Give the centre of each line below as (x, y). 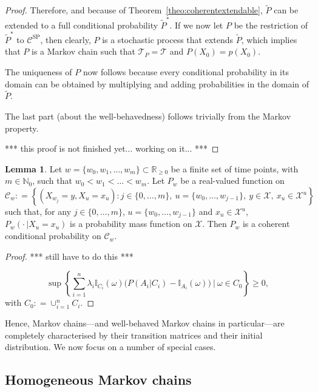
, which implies (269, 39)
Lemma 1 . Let (34, 168)
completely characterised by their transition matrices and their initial (134, 335)
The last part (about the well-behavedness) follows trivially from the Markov (148, 116)
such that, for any (38, 211)
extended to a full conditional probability (82, 25)
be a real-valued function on (232, 181)
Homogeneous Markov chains (98, 380)
